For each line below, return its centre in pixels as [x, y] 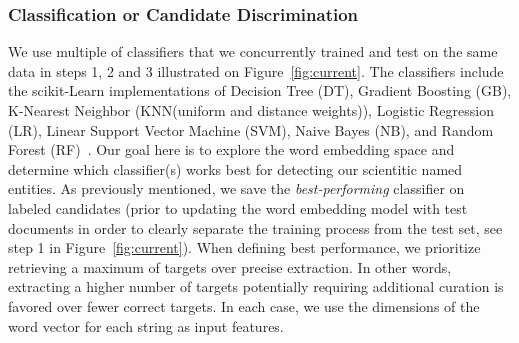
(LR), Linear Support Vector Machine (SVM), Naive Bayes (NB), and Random [251, 129]
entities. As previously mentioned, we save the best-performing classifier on [236, 188]
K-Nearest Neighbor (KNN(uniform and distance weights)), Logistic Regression [251, 110]
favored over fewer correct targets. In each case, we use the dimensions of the [244, 305]
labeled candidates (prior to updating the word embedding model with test [238, 207]
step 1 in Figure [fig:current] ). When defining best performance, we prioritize [244, 247]
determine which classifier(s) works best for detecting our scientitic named [235, 168]
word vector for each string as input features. [146, 325]
